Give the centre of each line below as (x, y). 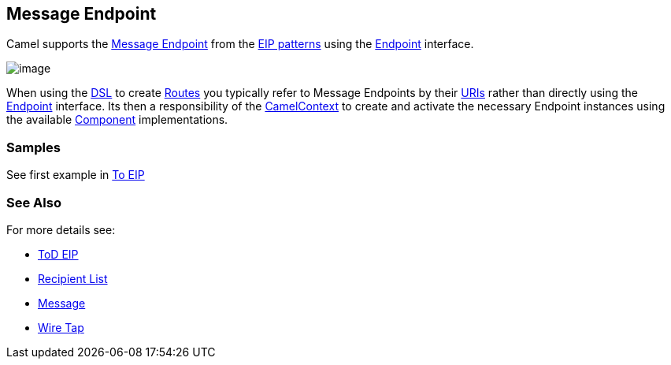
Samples (33, 147)
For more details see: (61, 229)
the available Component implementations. (117, 120)
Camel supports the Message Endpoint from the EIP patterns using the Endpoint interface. (240, 44)
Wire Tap (61, 327)
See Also (34, 202)
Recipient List (73, 278)
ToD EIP (58, 254)
